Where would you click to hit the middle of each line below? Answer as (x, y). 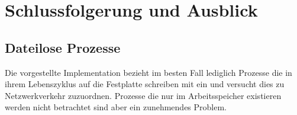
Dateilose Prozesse (63, 47)
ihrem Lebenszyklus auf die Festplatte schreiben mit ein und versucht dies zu (145, 84)
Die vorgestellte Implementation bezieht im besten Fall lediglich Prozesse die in (148, 72)
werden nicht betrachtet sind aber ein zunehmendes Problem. (116, 107)
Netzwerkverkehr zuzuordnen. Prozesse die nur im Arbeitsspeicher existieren (143, 95)
